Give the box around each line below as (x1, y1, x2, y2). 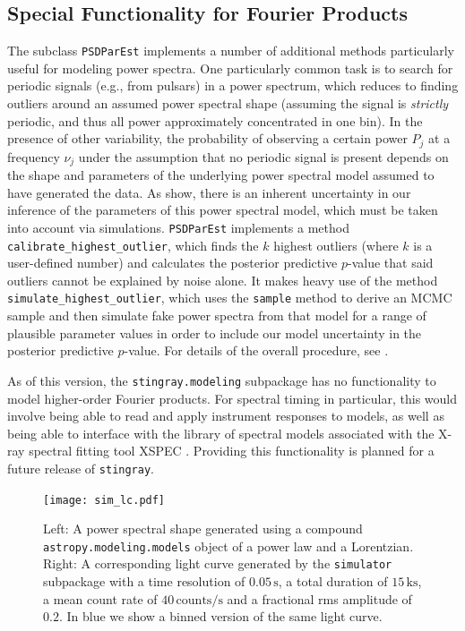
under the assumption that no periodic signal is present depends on (78, 147, 449, 166)
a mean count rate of (43, 589, 158, 608)
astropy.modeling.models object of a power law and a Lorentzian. (43, 536, 414, 555)
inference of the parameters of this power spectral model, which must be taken (7, 200, 438, 219)
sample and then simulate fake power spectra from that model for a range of (7, 306, 426, 325)
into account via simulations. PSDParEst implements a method (7, 217, 349, 236)
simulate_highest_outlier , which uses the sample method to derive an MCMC (7, 288, 452, 307)
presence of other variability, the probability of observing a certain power (7, 129, 408, 148)
